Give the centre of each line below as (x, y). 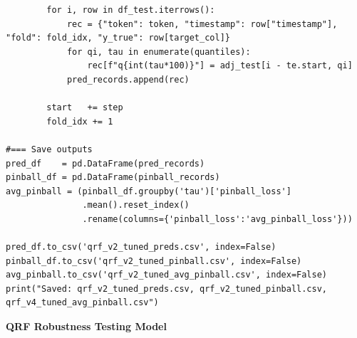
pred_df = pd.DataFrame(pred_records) (105, 163)
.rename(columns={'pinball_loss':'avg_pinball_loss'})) (217, 219)
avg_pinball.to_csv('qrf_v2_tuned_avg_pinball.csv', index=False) (167, 275)
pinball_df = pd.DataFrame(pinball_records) (113, 178)
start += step (85, 108)
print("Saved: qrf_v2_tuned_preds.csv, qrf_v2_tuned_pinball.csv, (167, 289)
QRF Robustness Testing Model (86, 326)
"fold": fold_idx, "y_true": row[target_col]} (118, 38)
